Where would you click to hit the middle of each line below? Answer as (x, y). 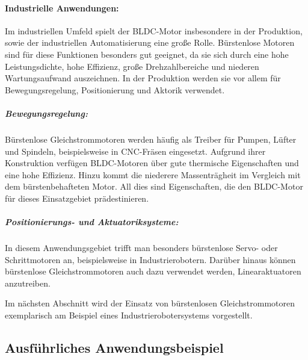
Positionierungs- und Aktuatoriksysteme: (92, 222)
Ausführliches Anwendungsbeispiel (114, 347)
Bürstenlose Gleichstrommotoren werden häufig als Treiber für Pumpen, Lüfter (151, 139)
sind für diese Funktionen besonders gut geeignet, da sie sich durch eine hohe (147, 54)
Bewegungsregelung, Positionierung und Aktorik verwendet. (115, 89)
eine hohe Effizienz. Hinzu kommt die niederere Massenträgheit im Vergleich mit (153, 174)
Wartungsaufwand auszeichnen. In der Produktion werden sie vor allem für (143, 78)
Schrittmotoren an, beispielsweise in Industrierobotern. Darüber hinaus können (150, 259)
